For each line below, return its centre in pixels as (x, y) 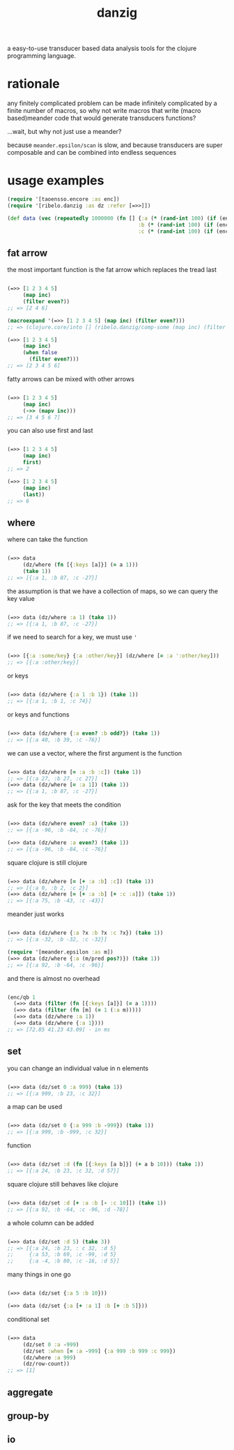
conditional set (29, 1319)
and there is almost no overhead (54, 978)
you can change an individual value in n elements (78, 1068)
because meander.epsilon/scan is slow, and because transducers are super (115, 145)
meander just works (36, 914)
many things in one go (39, 1274)
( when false (40, 353)
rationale (34, 84)
